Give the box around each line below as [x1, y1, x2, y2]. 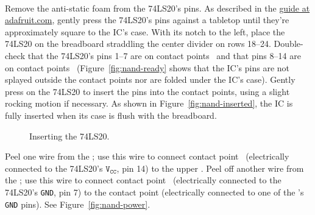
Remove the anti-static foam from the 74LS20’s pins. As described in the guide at [5, 1, 310, 14]
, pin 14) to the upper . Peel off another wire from [116, 161, 304, 174]
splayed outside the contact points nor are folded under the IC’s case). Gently [5, 73, 296, 86]
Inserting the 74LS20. [29, 129, 110, 142]
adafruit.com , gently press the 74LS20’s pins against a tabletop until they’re [5, 13, 289, 26]
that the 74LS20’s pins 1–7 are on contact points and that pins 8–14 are [27, 49, 301, 62]
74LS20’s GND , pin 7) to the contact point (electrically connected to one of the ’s [5, 185, 304, 198]
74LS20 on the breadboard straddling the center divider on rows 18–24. [5, 37, 271, 50]
